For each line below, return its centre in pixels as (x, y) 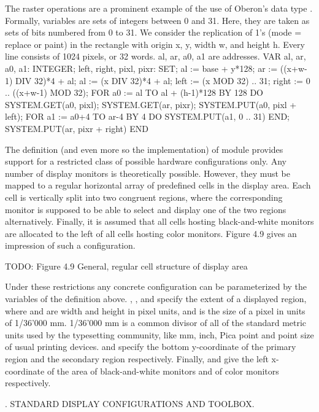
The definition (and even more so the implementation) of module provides (144, 149)
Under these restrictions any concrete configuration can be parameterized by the (156, 286)
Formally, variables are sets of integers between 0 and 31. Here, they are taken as (157, 20)
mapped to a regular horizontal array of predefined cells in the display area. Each (158, 185)
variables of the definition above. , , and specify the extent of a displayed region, (156, 299)
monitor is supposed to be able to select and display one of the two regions (146, 209)
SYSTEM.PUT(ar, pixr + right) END (77, 128)
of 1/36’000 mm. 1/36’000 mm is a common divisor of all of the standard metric (156, 323)
